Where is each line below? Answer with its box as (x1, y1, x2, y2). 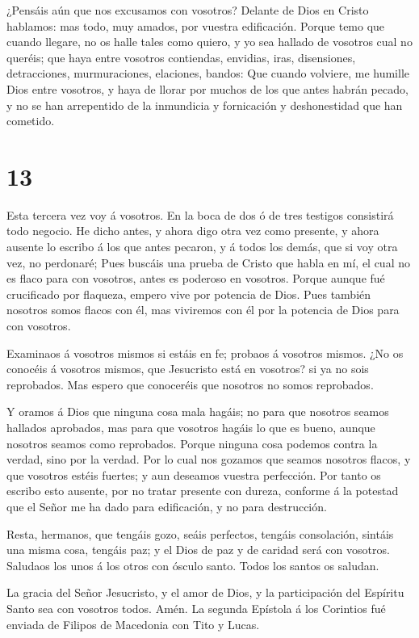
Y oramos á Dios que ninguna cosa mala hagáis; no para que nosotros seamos (6, 403, 389, 420)
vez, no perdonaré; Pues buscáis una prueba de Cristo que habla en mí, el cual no (6, 254, 410, 271)
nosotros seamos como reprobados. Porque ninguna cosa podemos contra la (6, 434, 378, 451)
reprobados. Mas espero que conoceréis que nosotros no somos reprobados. (6, 376, 374, 392)
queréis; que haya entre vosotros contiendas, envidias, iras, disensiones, (6, 48, 356, 65)
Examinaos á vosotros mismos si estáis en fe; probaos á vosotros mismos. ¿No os (6, 344, 404, 361)
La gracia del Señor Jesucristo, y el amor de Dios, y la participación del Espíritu (6, 584, 404, 601)
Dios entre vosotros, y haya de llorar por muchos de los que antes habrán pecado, (6, 80, 409, 97)
